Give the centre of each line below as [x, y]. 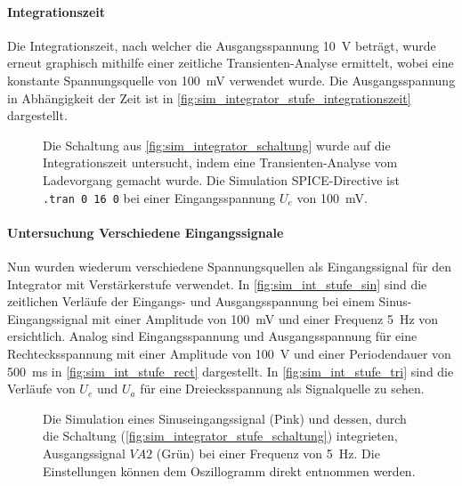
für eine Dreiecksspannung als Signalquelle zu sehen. [282, 389]
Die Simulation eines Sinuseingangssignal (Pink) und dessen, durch [225, 418]
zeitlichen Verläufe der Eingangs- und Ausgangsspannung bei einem [191, 301]
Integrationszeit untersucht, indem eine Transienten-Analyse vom [220, 162]
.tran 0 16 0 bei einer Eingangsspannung [159, 197]
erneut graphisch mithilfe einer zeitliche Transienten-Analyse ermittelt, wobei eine [231, 63]
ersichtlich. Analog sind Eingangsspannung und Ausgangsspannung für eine [212, 336]
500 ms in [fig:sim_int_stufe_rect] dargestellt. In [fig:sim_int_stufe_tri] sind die [231, 371]
